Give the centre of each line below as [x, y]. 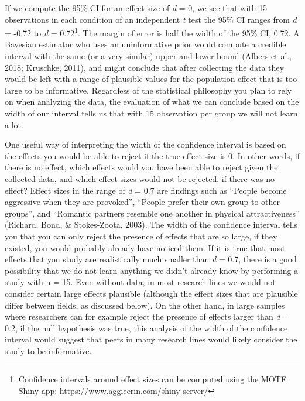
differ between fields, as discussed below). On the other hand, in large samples [145, 305]
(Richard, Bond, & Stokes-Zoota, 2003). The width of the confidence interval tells [151, 225]
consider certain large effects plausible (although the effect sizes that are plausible [151, 293]
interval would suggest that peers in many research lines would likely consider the [151, 339]
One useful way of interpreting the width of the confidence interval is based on [145, 144]
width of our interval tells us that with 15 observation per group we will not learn [151, 113]
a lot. [14, 124]
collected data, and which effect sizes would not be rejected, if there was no [140, 178]
